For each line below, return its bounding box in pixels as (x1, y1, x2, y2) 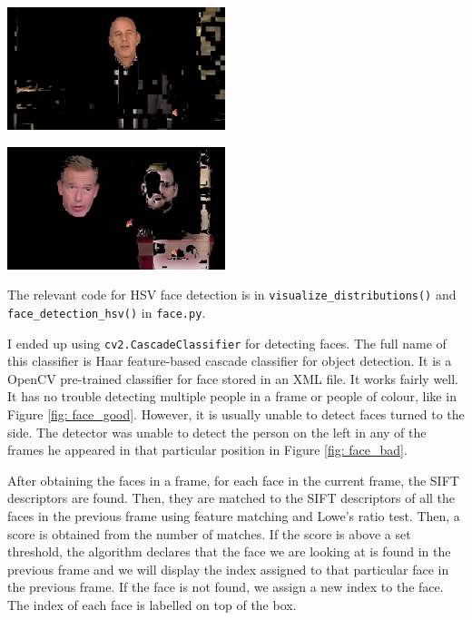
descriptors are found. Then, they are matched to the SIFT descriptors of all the (7, 488, 456, 507)
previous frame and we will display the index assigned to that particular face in (7, 559, 449, 578)
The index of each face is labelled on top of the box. (7, 595, 297, 614)
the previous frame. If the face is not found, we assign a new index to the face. (7, 577, 444, 596)
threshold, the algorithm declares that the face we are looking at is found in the (7, 542, 451, 561)
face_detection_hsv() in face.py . (7, 302, 206, 321)
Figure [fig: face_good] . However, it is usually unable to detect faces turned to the (7, 404, 465, 423)
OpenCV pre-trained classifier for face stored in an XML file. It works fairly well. (7, 369, 458, 388)
